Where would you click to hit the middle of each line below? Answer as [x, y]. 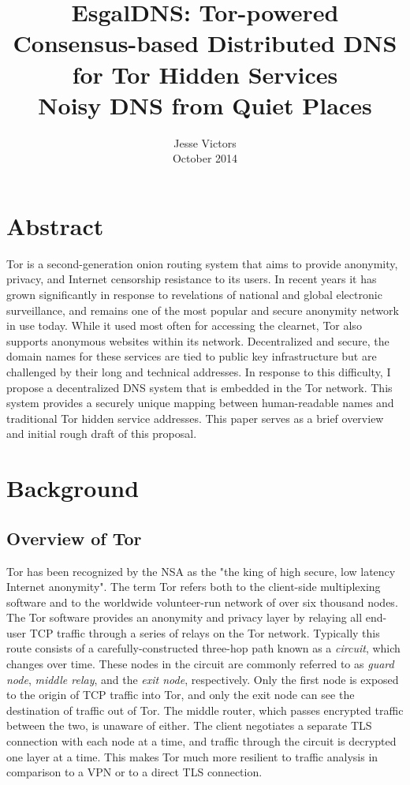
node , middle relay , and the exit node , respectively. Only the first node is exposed [203, 679]
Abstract [55, 225]
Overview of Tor [74, 538]
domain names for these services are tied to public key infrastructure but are [192, 356]
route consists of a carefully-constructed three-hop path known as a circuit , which [203, 648]
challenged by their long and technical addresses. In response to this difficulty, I [199, 371]
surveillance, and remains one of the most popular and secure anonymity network [203, 310]
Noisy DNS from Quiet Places [205, 105]
